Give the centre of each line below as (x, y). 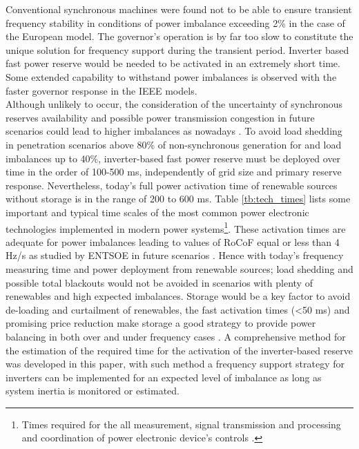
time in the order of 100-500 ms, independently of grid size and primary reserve (174, 172)
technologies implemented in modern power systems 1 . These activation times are (176, 227)
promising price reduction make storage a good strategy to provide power (161, 323)
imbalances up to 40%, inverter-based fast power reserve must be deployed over (173, 158)
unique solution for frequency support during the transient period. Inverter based (177, 49)
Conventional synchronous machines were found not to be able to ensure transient (179, 9)
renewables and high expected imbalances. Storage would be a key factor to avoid (178, 296)
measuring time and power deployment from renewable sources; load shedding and (179, 268)
